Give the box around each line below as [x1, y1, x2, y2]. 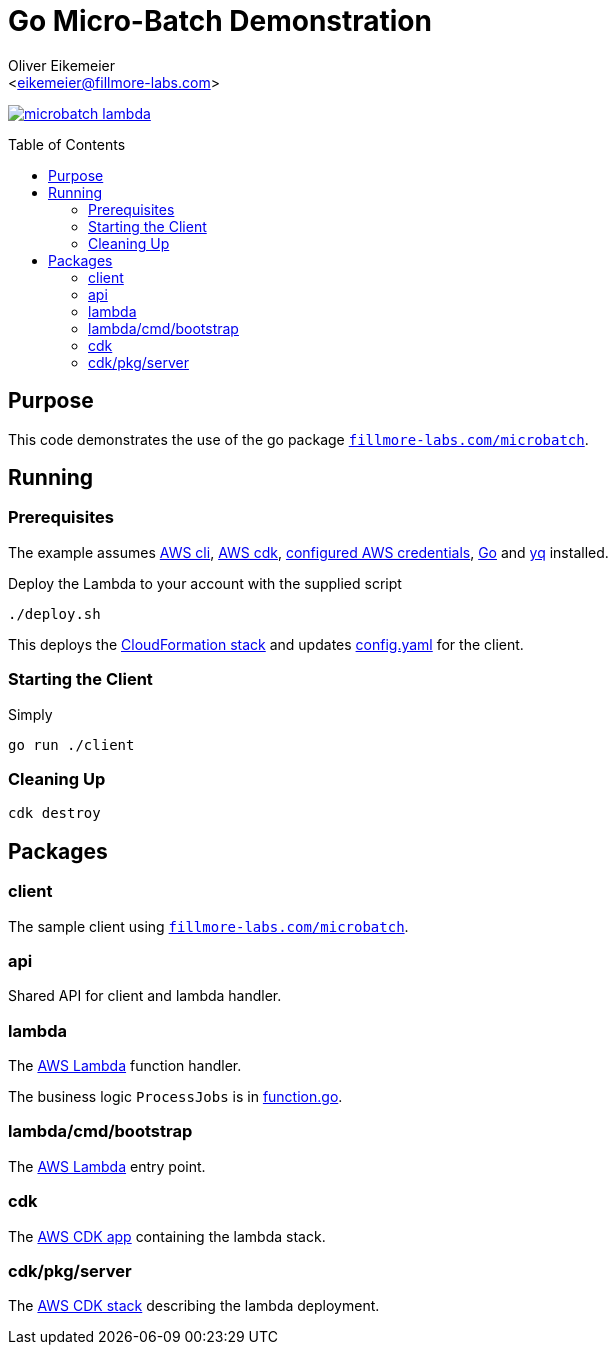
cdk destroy [8, 805, 101, 822]
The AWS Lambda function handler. [8, 1057, 242, 1075]
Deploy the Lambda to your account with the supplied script [8, 574, 402, 592]
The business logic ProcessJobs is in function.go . [8, 1088, 343, 1106]
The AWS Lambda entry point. [8, 1157, 206, 1175]
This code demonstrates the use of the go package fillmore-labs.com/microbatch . [8, 430, 589, 448]
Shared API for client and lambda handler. [8, 987, 282, 1005]
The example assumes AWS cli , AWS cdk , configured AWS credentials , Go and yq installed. [8, 543, 609, 561]
